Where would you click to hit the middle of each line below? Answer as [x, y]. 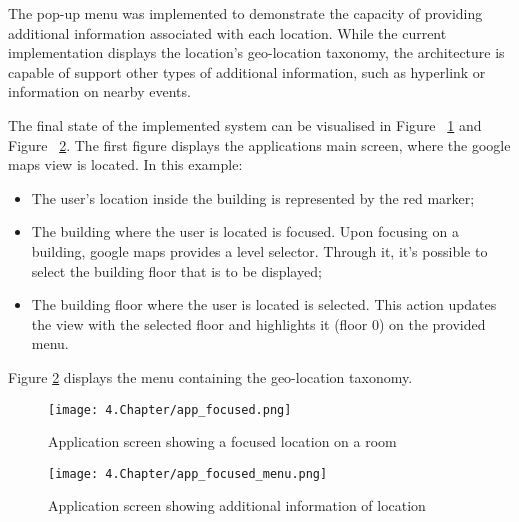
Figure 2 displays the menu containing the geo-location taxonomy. [210, 376]
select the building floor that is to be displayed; [176, 270]
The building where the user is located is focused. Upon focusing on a [245, 231]
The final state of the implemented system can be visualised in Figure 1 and [245, 124]
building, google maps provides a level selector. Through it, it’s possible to [259, 250]
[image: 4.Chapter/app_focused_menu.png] [188, 473]
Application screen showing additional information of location [237, 505]
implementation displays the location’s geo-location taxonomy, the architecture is [256, 52]
